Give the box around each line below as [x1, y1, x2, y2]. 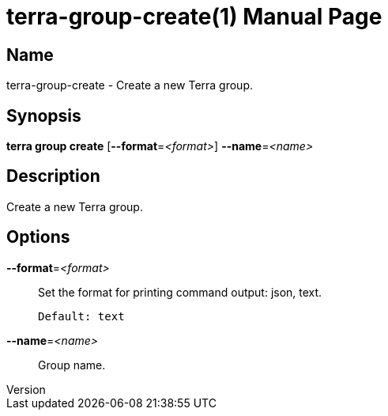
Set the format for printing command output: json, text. [38, 285, 322, 299]
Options [6, 227, 70, 248]
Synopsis [6, 105, 81, 126]
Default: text [38, 309, 125, 323]
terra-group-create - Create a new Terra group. [6, 78, 253, 93]
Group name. [38, 357, 106, 372]
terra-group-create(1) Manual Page [6, 3, 382, 30]
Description [6, 166, 100, 187]
